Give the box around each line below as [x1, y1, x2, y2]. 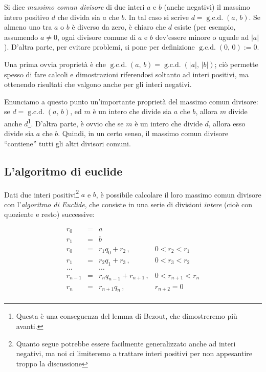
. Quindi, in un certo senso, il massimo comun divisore [58, 128, 228, 139]
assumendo [4, 31, 38, 42]
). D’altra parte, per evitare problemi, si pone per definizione [4, 41, 195, 52]
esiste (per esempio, [174, 21, 236, 32]
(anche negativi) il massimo [164, 2, 250, 12]
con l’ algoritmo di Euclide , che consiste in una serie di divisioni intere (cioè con [4, 199, 252, 209]
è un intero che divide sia [93, 106, 172, 117]
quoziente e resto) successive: [4, 209, 95, 220]
